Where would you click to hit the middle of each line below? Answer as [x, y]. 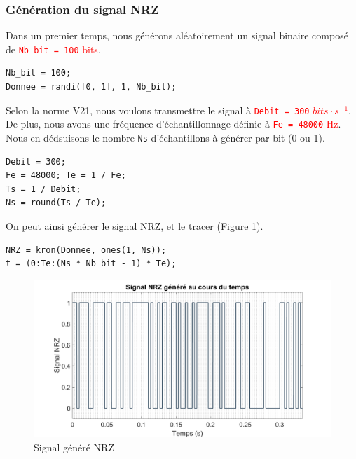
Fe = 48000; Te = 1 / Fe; [66, 176]
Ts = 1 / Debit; [43, 189]
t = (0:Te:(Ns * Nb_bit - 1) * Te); [91, 264]
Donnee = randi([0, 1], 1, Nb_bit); [91, 87]
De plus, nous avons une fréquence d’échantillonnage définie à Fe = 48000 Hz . [173, 124]
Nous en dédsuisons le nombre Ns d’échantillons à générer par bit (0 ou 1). [165, 137]
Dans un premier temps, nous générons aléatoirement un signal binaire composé [177, 35]
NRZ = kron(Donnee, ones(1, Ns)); [86, 250]
